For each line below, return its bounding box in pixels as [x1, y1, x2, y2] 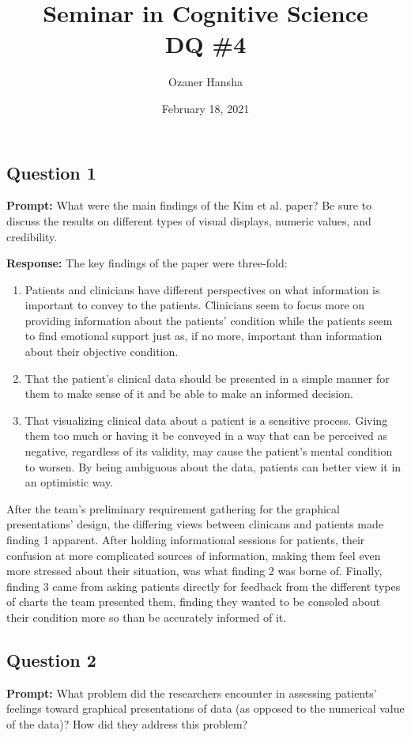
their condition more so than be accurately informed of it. [6, 608, 287, 625]
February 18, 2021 [161, 100, 250, 116]
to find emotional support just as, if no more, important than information [25, 327, 383, 344]
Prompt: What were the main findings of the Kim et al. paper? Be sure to [6, 197, 372, 214]
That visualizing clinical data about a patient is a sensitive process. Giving [25, 411, 388, 428]
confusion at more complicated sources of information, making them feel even [6, 547, 381, 563]
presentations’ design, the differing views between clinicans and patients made [6, 516, 383, 532]
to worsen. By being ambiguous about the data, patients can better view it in [25, 458, 402, 475]
